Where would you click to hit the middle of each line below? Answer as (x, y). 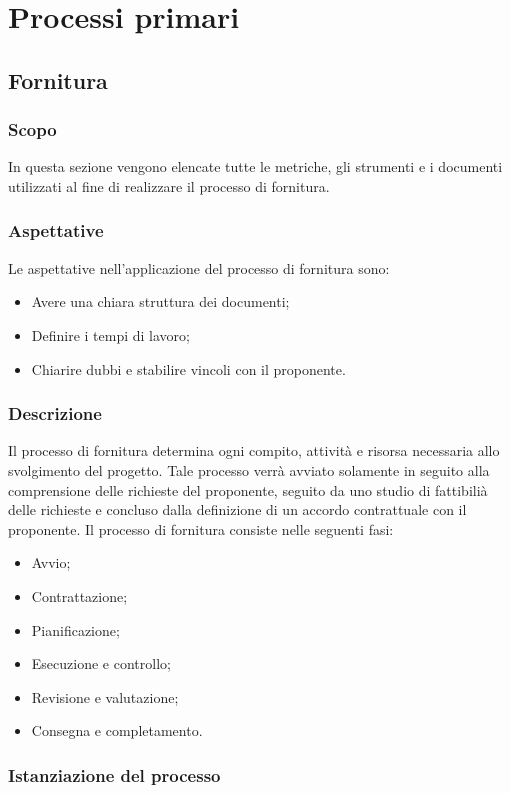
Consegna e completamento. (117, 730)
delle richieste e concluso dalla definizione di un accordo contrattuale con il (237, 509)
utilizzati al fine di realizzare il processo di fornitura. (169, 185)
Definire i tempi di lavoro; (110, 334)
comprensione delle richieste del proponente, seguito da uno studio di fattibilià (248, 489)
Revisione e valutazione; (105, 696)
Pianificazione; (75, 629)
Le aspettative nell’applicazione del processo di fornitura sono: (199, 267)
